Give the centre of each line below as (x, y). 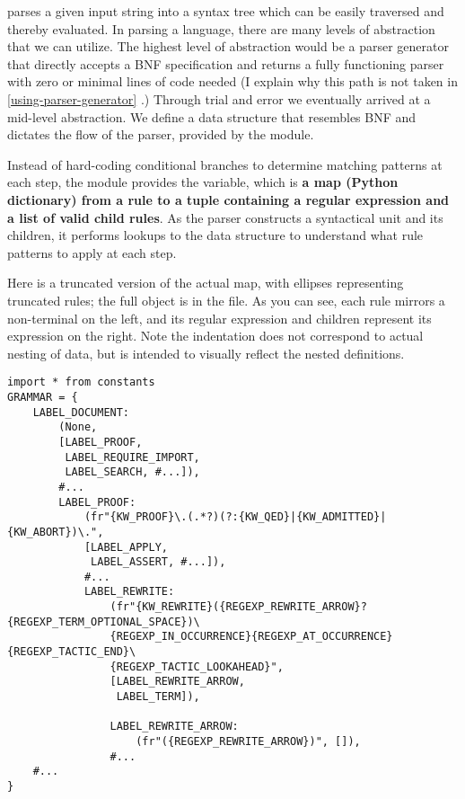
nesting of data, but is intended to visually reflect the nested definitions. (206, 353)
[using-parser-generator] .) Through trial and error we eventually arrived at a (219, 98)
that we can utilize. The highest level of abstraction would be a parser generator (228, 46)
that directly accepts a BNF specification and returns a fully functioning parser (226, 63)
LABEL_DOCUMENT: (81, 412)
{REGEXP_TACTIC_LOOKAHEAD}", (197, 666)
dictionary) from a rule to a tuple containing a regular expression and (228, 199)
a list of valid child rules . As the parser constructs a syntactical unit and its (225, 217)
